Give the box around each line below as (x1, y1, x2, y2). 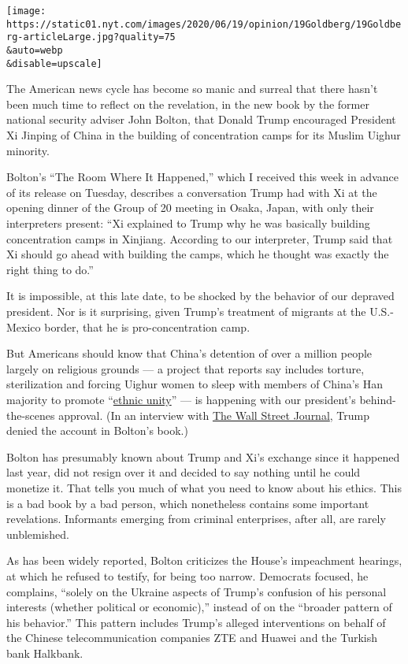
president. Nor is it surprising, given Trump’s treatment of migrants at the (6, 303, 366, 319)
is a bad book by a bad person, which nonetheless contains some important (6, 495, 369, 511)
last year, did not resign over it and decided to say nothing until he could (6, 464, 361, 480)
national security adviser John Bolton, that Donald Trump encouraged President (6, 111, 396, 128)
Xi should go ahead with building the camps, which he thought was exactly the (6, 246, 389, 262)
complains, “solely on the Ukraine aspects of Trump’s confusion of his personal (6, 583, 387, 599)
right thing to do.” (6, 261, 94, 277)
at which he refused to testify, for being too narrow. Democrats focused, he (6, 567, 369, 584)
